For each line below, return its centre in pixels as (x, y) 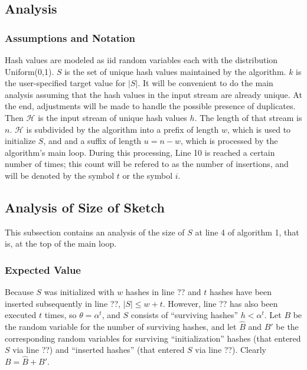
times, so (61, 315)
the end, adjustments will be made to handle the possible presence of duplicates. (150, 106)
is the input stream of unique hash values (112, 117)
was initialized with (79, 292)
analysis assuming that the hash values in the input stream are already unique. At (153, 94)
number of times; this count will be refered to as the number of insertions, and (147, 164)
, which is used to (259, 129)
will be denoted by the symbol (60, 175)
